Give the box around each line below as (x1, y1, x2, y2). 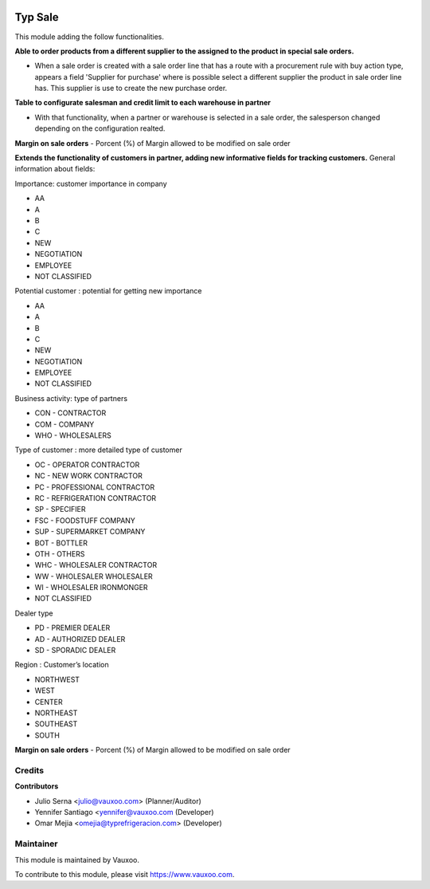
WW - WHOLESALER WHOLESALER (34, 571, 153, 581)
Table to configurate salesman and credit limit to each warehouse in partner (14, 98, 271, 108)
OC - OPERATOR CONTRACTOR (34, 459, 140, 470)
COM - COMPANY (34, 419, 95, 429)
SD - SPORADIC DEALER (34, 646, 116, 655)
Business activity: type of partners (14, 393, 127, 403)
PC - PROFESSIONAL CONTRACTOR (34, 482, 155, 492)
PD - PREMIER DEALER (34, 623, 111, 633)
